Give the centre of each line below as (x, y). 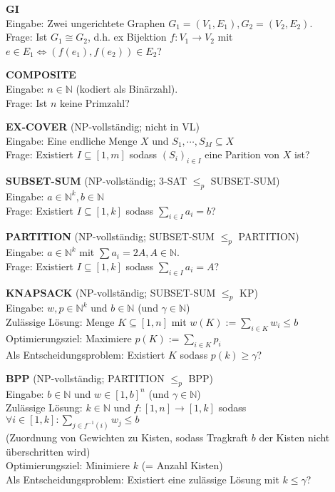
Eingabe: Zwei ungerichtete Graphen (86, 22)
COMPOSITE (41, 75)
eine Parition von (242, 154)
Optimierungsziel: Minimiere (68, 465)
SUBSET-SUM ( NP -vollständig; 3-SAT (96, 181)
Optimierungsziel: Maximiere (69, 338)
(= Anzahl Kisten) (182, 465)
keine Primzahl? (94, 102)
